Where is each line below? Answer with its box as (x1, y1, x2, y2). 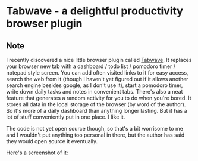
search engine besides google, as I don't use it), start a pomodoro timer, (6, 82, 183, 89)
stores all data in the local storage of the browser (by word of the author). (6, 101, 186, 108)
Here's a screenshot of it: (6, 149, 68, 156)
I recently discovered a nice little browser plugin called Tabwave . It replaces (6, 57, 192, 63)
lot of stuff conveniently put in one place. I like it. (6, 113, 125, 120)
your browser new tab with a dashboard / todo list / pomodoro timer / (6, 63, 176, 70)
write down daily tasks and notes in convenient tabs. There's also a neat (6, 88, 183, 95)
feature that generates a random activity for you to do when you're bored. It (6, 94, 191, 101)
